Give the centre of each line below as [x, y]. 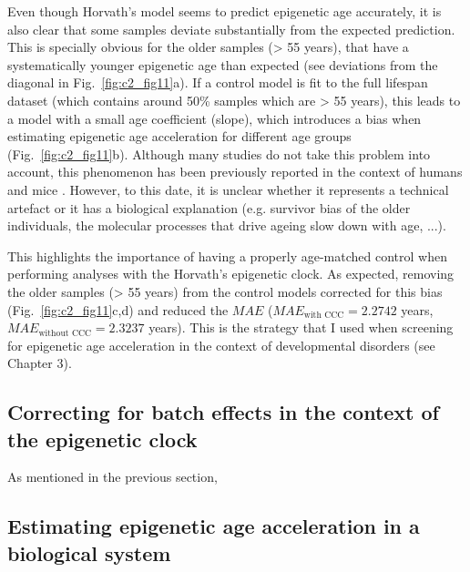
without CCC [65, 333]
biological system [89, 552]
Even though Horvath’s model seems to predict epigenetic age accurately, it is [225, 11]
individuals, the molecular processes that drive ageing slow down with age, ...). [227, 225]
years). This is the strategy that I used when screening [301, 327]
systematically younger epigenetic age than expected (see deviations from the [223, 64]
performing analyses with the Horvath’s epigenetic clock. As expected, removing [231, 274]
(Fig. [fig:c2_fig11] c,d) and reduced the [118, 309]
